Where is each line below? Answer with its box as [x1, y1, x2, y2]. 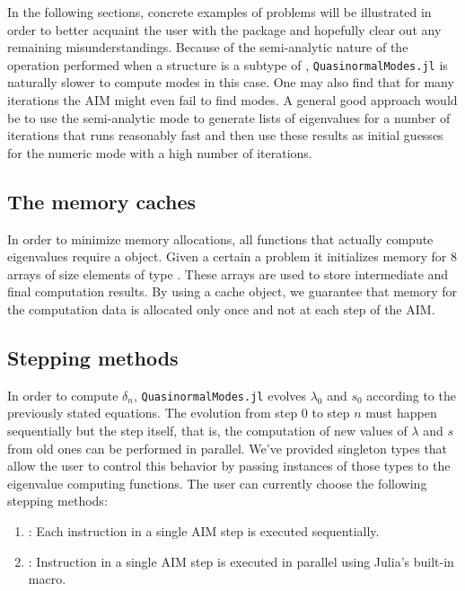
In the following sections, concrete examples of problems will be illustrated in [7, 3, 432, 21]
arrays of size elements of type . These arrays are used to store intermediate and [7, 264, 449, 283]
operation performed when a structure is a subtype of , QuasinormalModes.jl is [7, 55, 448, 74]
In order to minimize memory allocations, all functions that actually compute [7, 229, 434, 248]
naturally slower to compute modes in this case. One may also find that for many [7, 73, 454, 92]
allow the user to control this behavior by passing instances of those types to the [7, 456, 451, 475]
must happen [365, 403, 437, 422]
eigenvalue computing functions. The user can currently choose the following [7, 473, 427, 492]
